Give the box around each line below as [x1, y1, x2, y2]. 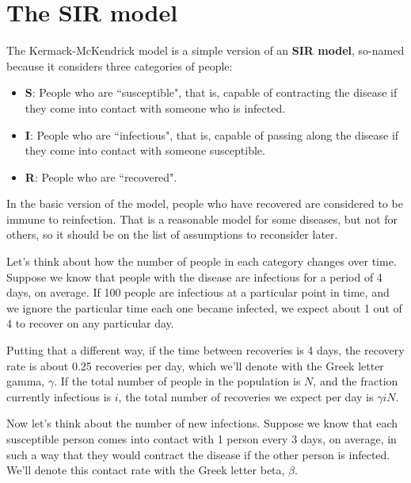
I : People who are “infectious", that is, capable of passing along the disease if [25, 126, 399, 143]
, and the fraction [313, 373, 398, 389]
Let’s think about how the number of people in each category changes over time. [6, 253, 397, 270]
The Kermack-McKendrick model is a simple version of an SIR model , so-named [6, 42, 405, 59]
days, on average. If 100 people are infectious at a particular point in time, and [6, 284, 390, 301]
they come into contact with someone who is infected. [25, 99, 286, 116]
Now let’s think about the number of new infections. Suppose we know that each [6, 415, 398, 431]
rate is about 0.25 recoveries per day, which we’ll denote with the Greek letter [6, 357, 384, 374]
